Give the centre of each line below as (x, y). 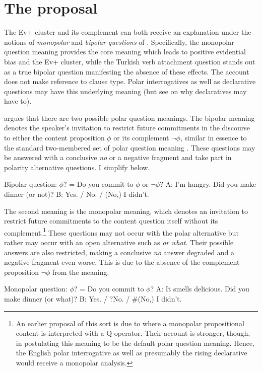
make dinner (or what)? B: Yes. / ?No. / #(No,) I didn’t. (93, 299)
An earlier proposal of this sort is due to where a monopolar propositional (130, 323)
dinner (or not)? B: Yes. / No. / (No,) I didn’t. (77, 194)
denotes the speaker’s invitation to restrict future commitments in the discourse (127, 128)
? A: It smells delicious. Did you (200, 289)
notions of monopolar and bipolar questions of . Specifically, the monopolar (119, 42)
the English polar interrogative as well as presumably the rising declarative (132, 353)
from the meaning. (81, 272)
